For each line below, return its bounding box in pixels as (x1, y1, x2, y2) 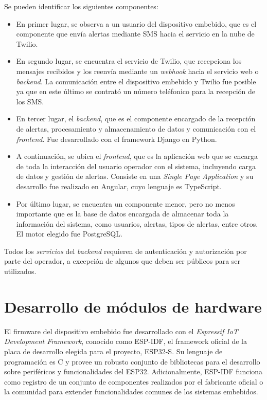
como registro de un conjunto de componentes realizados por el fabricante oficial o (4, 376, 263, 387)
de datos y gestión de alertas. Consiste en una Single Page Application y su (16, 171, 254, 181)
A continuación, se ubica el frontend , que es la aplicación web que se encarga (16, 151, 258, 161)
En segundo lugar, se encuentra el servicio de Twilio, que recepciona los (16, 56, 242, 66)
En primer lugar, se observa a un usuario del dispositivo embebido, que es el (16, 18, 257, 29)
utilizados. (4, 266, 37, 277)
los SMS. (16, 96, 44, 106)
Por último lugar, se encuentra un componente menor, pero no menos (16, 198, 235, 209)
